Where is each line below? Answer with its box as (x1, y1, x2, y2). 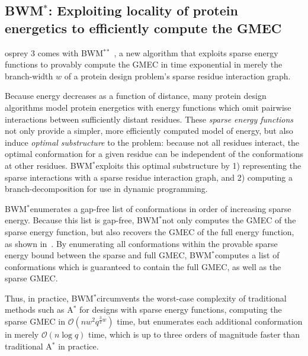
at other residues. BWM (5, 159, 92, 171)
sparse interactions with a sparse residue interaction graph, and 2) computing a (5, 171, 293, 183)
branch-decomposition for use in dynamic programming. (5, 182, 208, 195)
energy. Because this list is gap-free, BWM (5, 214, 159, 226)
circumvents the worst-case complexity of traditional (97, 291, 287, 304)
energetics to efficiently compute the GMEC (5, 18, 282, 37)
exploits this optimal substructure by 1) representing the (95, 159, 301, 171)
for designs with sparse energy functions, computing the (79, 303, 282, 316)
